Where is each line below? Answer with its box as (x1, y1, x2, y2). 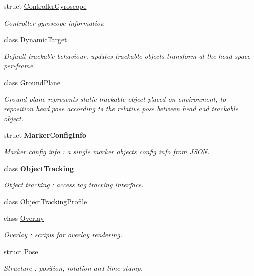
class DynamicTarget (4, 34, 67, 45)
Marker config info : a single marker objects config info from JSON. (4, 146, 210, 156)
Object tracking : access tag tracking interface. (4, 180, 144, 190)
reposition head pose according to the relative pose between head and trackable (4, 103, 239, 114)
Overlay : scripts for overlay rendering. (4, 229, 123, 239)
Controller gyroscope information (4, 17, 104, 28)
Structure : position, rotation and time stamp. (4, 263, 143, 273)
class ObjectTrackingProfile (4, 196, 87, 206)
